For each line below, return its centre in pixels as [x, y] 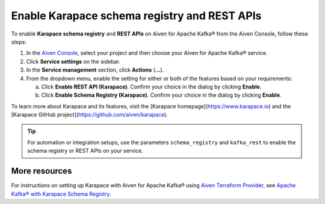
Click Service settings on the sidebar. [73, 61]
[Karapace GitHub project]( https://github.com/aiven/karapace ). [89, 115]
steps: [19, 42]
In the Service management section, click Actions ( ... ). [95, 70]
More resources [42, 171]
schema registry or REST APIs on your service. [85, 151]
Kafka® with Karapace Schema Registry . [61, 194]
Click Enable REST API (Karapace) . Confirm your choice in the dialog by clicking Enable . [151, 87]
